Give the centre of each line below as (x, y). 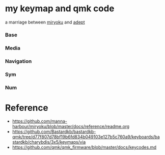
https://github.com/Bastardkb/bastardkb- (54, 132)
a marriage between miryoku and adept (45, 22)
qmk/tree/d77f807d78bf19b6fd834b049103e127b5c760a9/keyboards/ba (86, 137)
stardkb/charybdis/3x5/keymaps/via (49, 142)
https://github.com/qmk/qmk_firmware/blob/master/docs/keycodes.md (84, 147)
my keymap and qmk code (60, 9)
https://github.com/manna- (40, 121)
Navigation (18, 61)
